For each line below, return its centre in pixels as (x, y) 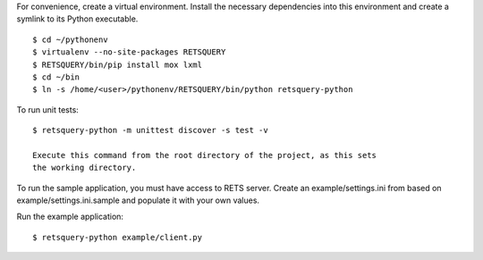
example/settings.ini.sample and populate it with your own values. (138, 200)
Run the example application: (70, 217)
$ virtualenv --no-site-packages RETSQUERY (129, 52)
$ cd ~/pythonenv (70, 39)
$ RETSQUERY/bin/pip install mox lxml (118, 64)
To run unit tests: (48, 109)
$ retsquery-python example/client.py (118, 237)
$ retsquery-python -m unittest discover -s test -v (150, 130)
